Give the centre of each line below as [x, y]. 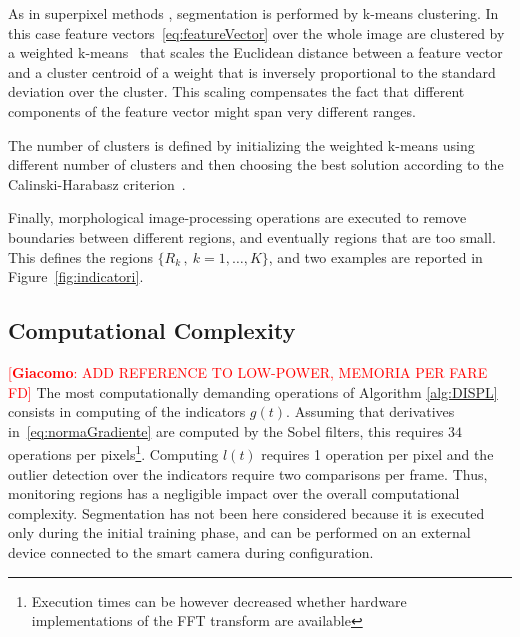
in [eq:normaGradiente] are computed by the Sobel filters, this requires [226, 430]
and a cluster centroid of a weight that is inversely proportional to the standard [252, 71]
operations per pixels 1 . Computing [113, 452]
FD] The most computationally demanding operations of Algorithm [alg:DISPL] [253, 391]
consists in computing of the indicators [127, 411]
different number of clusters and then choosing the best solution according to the [256, 164]
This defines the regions [80, 256]
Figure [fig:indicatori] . [76, 276]
